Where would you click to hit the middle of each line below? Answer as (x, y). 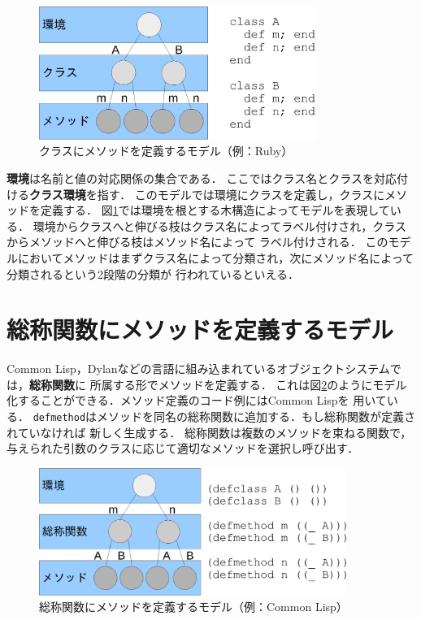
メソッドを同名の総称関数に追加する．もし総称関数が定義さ (256, 416)
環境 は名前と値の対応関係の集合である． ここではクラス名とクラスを (190, 178)
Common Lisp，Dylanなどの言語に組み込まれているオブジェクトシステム (198, 369)
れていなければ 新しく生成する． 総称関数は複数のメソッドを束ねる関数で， (209, 432)
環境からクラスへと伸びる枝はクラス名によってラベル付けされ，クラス (219, 225)
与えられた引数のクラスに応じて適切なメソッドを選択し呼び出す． (183, 448)
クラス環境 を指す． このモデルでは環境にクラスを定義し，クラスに (207, 194)
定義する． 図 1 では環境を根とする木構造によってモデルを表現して (215, 210)
